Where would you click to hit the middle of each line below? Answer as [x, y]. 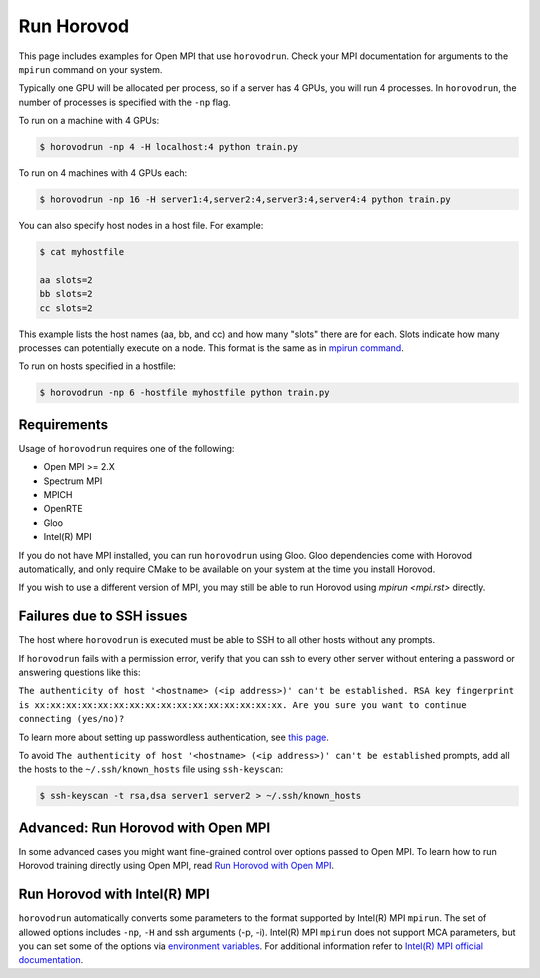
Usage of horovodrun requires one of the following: [126, 448]
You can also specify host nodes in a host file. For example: [141, 226]
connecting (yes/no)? [71, 719]
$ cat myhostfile [82, 252]
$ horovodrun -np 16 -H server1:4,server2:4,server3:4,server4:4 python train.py [245, 199]
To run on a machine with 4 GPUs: [89, 121]
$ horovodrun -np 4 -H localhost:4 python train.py [169, 147]
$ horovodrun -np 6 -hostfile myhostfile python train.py [184, 393]
